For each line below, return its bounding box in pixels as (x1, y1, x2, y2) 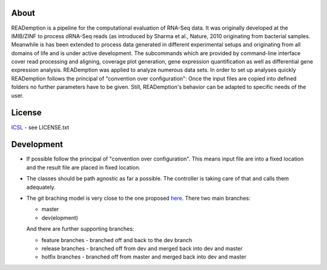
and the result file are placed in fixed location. (26, 163, 140, 171)
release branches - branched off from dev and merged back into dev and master (41, 245, 243, 252)
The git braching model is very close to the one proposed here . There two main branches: (26, 194, 251, 202)
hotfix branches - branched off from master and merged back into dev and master (41, 253, 246, 260)
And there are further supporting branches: (26, 225, 134, 232)
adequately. (26, 183, 56, 191)
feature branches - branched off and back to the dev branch (41, 236, 193, 243)
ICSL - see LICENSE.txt (11, 123, 70, 131)
